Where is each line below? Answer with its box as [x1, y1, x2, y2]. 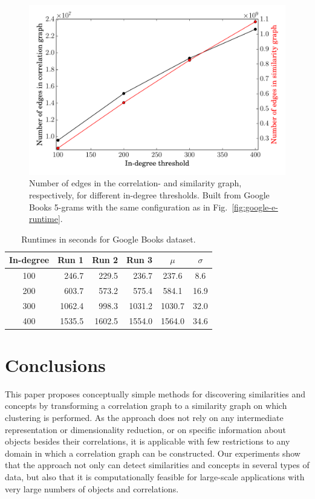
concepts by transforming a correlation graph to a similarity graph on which [5, 399, 287, 412]
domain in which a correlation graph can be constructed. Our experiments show [5, 446, 300, 459]
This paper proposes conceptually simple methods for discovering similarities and [5, 387, 306, 400]
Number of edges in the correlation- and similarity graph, [29, 177, 242, 189]
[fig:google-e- [232, 200, 278, 213]
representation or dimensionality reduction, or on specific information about [5, 423, 286, 435]
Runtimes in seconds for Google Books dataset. [21, 232, 196, 245]
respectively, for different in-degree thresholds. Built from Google [29, 188, 270, 201]
